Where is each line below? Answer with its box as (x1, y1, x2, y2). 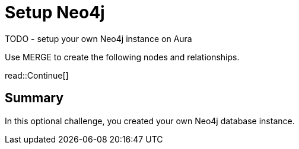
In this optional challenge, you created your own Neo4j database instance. (5, 115, 295, 126)
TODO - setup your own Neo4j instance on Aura (5, 33, 192, 44)
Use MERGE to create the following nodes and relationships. (5, 51, 240, 62)
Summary (5, 90, 63, 106)
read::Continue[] (5, 70, 69, 80)
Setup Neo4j (5, 2, 105, 22)
